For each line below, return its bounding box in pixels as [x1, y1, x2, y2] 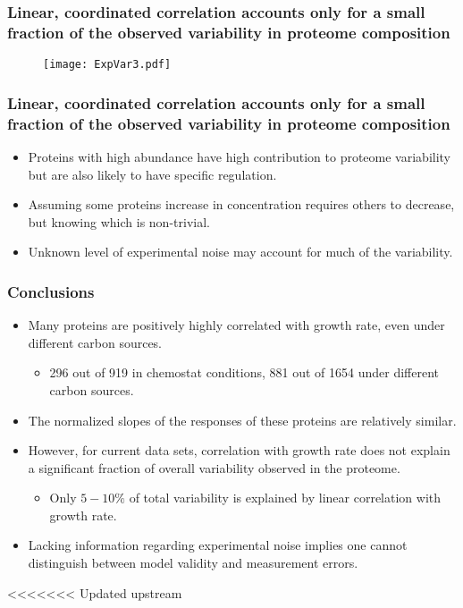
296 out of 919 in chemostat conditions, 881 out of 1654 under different [49, 363, 439, 382]
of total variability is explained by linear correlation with [129, 488, 442, 507]
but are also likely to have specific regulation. [28, 165, 277, 183]
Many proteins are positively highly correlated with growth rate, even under [28, 316, 445, 334]
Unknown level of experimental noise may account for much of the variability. [28, 242, 453, 261]
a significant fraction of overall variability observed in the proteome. [28, 458, 400, 477]
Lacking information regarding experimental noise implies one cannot [28, 536, 408, 554]
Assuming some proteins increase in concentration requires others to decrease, [28, 195, 455, 214]
